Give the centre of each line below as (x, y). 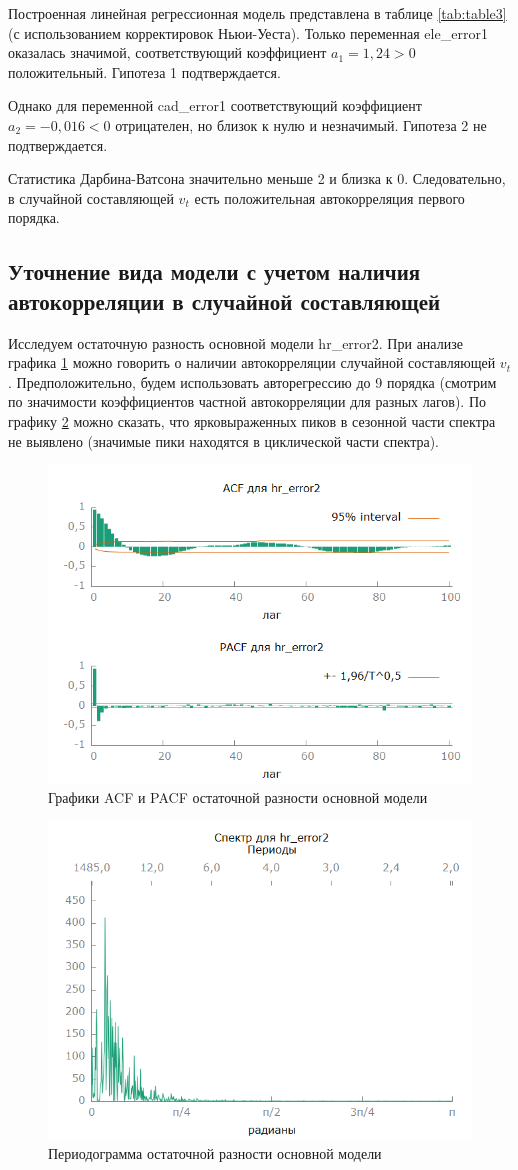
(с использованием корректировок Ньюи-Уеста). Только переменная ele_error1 (248, 32)
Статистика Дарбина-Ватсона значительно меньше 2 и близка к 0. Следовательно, (257, 178)
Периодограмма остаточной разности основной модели (215, 1152)
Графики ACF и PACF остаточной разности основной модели (238, 796)
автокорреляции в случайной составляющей (224, 300)
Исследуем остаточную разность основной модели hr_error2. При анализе (235, 342)
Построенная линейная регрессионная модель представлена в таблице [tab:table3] (257, 13)
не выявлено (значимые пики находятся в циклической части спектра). (223, 440)
